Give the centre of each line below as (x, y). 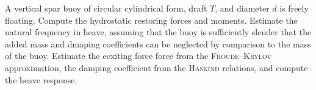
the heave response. (41, 79)
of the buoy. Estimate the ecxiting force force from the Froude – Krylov (138, 56)
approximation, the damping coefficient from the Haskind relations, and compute (156, 67)
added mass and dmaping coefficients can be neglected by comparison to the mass (158, 43)
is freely (294, 8)
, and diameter (242, 8)
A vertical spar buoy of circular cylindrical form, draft (106, 8)
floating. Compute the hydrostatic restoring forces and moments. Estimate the (151, 20)
